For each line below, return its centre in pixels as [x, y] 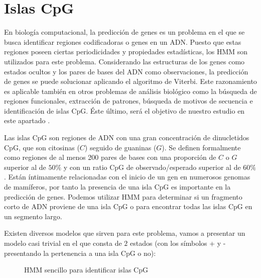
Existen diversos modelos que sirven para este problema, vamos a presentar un [125, 233]
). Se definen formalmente [201, 147]
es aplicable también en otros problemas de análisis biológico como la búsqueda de [130, 91]
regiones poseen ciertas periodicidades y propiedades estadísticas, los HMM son [126, 52]
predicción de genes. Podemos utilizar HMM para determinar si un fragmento [123, 196]
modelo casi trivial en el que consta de [63, 243]
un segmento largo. [33, 216]
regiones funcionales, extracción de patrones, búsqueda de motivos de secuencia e [128, 101]
